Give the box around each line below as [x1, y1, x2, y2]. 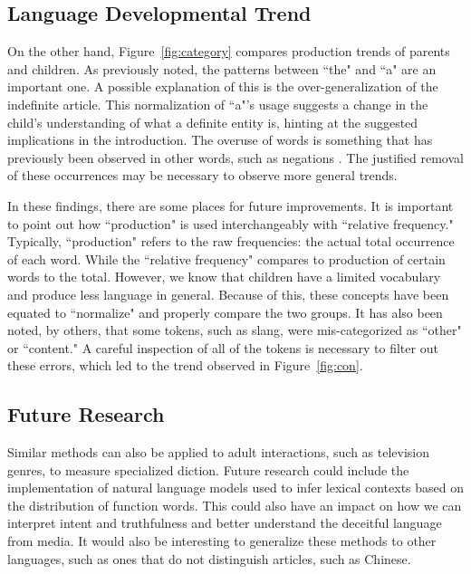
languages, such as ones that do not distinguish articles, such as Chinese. [7, 549, 411, 568]
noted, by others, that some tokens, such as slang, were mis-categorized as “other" [7, 320, 462, 340]
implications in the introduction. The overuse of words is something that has [7, 130, 433, 149]
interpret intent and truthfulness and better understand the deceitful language [7, 513, 442, 532]
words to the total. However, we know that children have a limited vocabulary [7, 267, 441, 286]
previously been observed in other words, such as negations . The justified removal [7, 148, 464, 167]
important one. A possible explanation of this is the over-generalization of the [7, 77, 438, 96]
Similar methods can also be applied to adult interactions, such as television [7, 443, 430, 462]
